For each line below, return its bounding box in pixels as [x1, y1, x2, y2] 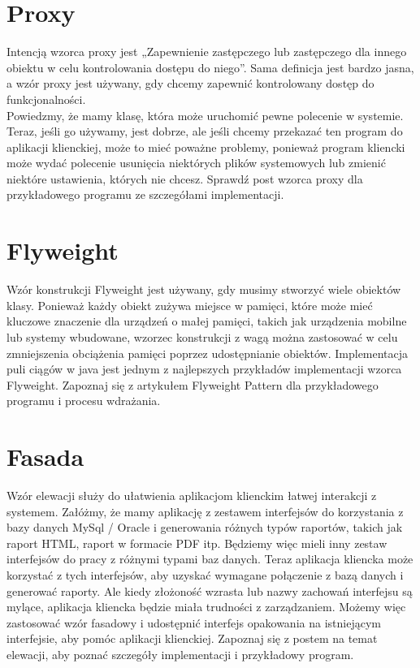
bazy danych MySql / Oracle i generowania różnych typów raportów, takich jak [6, 519, 403, 536]
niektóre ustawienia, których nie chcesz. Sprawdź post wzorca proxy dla [6, 170, 363, 187]
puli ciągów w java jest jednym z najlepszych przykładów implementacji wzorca [6, 360, 402, 377]
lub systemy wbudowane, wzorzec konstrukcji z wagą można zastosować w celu [6, 328, 398, 345]
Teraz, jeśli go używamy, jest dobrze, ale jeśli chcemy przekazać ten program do [6, 123, 403, 140]
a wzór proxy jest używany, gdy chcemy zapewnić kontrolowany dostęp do [6, 75, 375, 92]
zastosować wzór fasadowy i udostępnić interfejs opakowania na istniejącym [6, 614, 381, 631]
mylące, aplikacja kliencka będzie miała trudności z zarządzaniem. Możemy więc [6, 598, 406, 615]
